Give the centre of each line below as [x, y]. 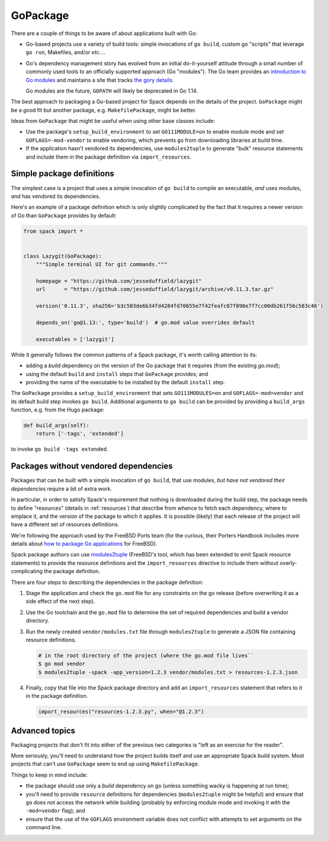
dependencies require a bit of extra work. [61, 489]
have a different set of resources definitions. [65, 524]
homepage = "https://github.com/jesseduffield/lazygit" [119, 281]
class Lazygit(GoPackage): [63, 256]
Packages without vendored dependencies [92, 466]
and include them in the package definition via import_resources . [109, 157]
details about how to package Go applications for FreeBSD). [84, 544]
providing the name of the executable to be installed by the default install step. [125, 382]
